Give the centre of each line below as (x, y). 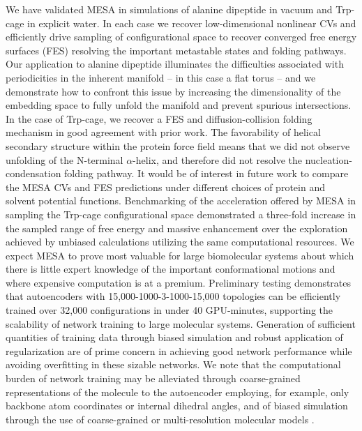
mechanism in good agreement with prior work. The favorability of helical (163, 132)
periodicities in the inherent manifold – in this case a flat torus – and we (161, 77)
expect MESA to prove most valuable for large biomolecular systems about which (180, 255)
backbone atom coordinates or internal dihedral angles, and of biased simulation (177, 406)
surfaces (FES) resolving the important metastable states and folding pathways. (176, 50)
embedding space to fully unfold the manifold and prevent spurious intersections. (179, 105)
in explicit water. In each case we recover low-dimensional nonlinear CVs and (192, 23)
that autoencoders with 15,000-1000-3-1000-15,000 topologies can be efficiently (173, 296)
